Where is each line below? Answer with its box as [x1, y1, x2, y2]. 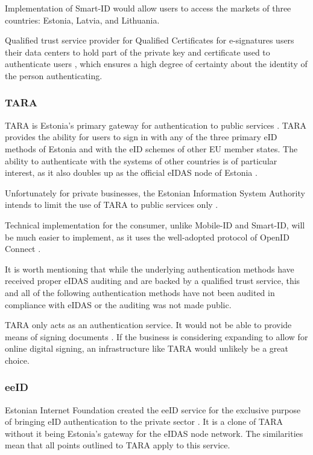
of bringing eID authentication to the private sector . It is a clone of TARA [5, 415, 283, 428]
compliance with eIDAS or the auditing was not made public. [5, 298, 232, 311]
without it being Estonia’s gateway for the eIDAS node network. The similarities [5, 427, 303, 439]
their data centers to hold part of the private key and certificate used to [5, 45, 270, 58]
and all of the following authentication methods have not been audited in [5, 286, 275, 298]
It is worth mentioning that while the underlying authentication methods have [5, 262, 294, 275]
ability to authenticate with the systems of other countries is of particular [5, 154, 277, 167]
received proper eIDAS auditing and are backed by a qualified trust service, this [5, 274, 300, 287]
